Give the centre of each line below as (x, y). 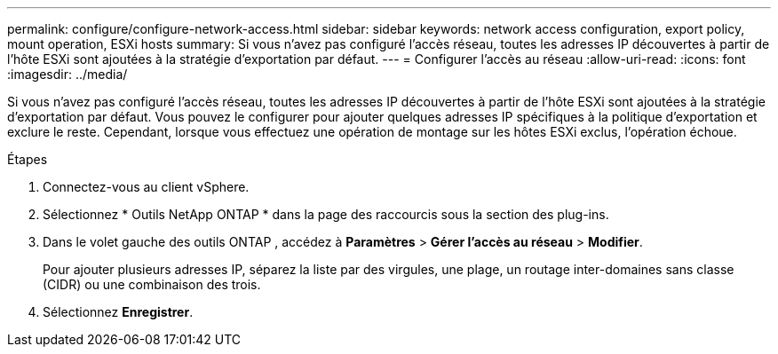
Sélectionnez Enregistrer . (118, 312)
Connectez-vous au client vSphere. (146, 187)
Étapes (28, 159)
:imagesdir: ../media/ (67, 74)
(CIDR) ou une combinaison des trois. (152, 284)
